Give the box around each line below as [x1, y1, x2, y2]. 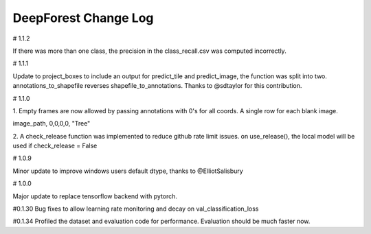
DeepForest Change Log [12, 10, 154, 25]
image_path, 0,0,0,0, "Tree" [12, 119, 91, 128]
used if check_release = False [12, 141, 98, 150]
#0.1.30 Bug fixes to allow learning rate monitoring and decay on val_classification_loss [12, 204, 259, 213]
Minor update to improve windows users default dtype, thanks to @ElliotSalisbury [12, 167, 243, 175]
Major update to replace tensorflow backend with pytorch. [12, 192, 178, 200]
